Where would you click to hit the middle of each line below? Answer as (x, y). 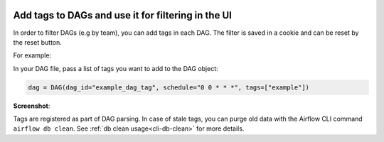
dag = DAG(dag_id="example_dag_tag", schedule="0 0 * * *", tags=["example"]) (169, 87)
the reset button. (37, 42)
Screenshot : (32, 106)
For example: (32, 55)
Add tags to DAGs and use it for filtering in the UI (123, 15)
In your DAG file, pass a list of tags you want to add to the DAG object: (116, 68)
